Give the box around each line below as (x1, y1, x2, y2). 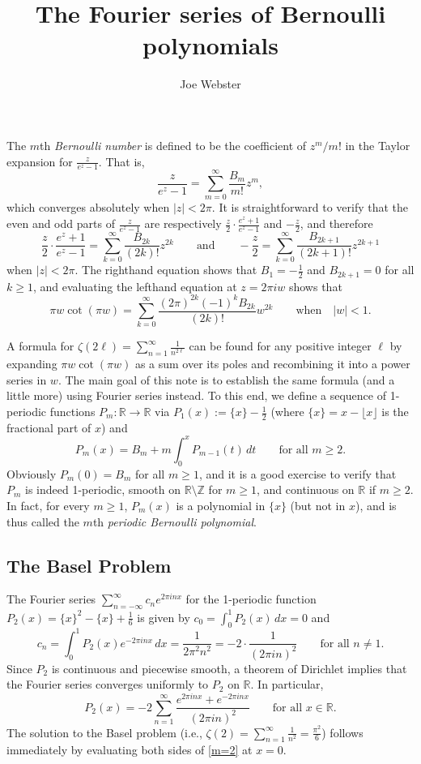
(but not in (290, 496, 346, 513)
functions (49, 403, 96, 420)
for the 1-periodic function (185, 590, 317, 607)
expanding (6, 355, 57, 372)
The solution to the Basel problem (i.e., (6, 723, 202, 740)
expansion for (6, 152, 73, 170)
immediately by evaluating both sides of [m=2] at (6, 741, 253, 758)
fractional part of (6, 418, 91, 436)
